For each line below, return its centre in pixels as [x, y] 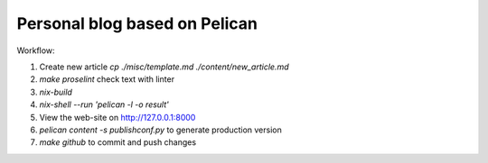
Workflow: [36, 50]
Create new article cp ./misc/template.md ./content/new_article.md [164, 67]
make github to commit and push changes [118, 142]
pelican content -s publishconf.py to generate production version [160, 130]
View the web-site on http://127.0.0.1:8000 [117, 117]
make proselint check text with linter [107, 79]
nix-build [56, 92]
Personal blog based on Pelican [137, 23]
